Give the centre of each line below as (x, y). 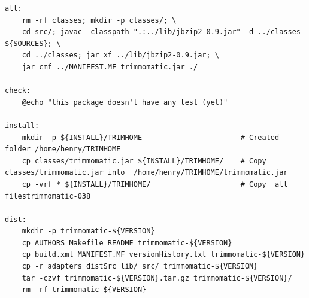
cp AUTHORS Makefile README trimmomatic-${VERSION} (127, 243)
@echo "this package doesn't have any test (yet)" (125, 102)
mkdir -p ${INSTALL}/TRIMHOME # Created (151, 137)
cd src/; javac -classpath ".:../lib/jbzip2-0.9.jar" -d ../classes (161, 32)
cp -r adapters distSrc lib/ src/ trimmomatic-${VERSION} (140, 267)
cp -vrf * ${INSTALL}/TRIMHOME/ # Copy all (155, 184)
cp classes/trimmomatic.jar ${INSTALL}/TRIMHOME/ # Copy (144, 161)
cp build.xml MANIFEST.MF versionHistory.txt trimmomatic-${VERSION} (163, 255)
